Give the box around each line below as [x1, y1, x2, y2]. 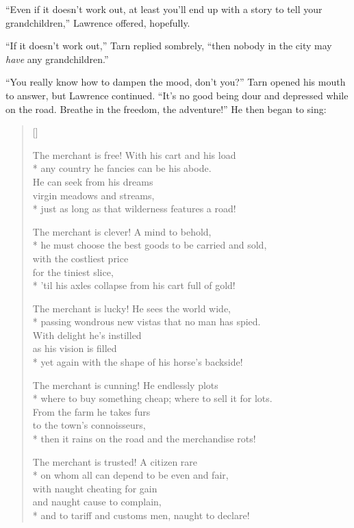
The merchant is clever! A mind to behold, [32, 224, 212, 238]
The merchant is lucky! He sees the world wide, [32, 301, 231, 315]
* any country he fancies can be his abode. [32, 161, 212, 175]
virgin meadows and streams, [32, 188, 155, 202]
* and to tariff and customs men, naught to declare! [32, 508, 250, 522]
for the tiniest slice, [32, 264, 114, 279]
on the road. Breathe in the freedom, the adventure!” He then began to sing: [5, 101, 327, 116]
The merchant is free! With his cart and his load [32, 147, 236, 162]
